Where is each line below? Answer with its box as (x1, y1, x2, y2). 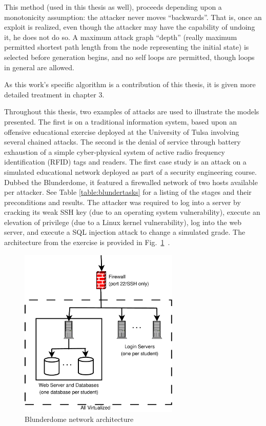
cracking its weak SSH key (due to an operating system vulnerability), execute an (4, 207, 260, 217)
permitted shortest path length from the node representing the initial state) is (4, 42, 249, 52)
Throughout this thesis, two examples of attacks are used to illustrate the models (4, 106, 259, 117)
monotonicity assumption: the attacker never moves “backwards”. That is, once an (4, 11, 262, 22)
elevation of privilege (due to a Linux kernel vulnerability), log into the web (4, 216, 242, 227)
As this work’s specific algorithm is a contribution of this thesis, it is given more (4, 79, 256, 90)
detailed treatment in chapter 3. (4, 89, 105, 99)
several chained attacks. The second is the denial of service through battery (4, 136, 241, 147)
